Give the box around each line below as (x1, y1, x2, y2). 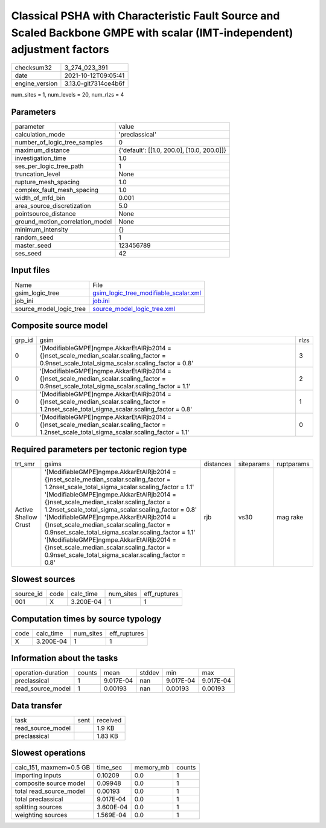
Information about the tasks (11, 653, 118, 664)
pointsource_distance (14, 210, 76, 218)
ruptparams (276, 460, 310, 468)
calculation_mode (14, 130, 66, 139)
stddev (139, 669, 159, 677)
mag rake (276, 513, 304, 521)
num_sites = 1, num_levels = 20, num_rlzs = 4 (11, 91, 124, 98)
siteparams (238, 460, 270, 468)
